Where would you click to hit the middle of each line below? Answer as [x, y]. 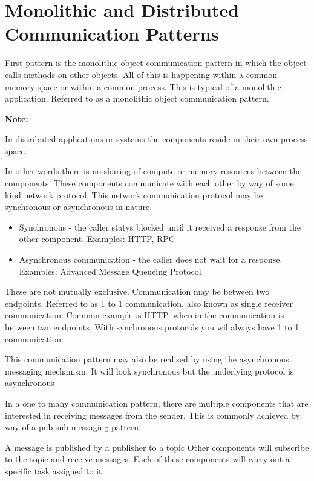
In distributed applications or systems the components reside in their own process [156, 139]
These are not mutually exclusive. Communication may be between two [137, 291]
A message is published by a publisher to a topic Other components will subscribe [157, 447]
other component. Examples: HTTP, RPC [97, 239]
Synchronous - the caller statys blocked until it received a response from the [160, 227]
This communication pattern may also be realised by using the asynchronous [147, 359]
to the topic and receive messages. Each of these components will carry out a [147, 459]
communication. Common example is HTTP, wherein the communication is [145, 315]
